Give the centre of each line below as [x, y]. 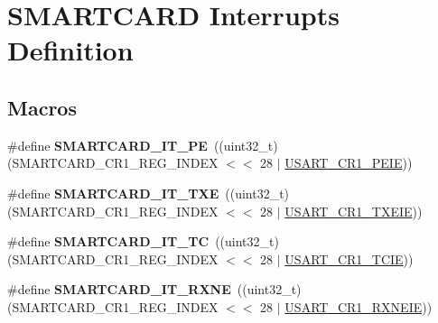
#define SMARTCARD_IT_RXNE [119, 289]
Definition [70, 50]
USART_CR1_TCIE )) [349, 258]
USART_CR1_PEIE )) [349, 163]
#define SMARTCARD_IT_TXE [113, 193]
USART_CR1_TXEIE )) [354, 211]
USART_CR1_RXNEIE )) [359, 306]
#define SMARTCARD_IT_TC [108, 241]
